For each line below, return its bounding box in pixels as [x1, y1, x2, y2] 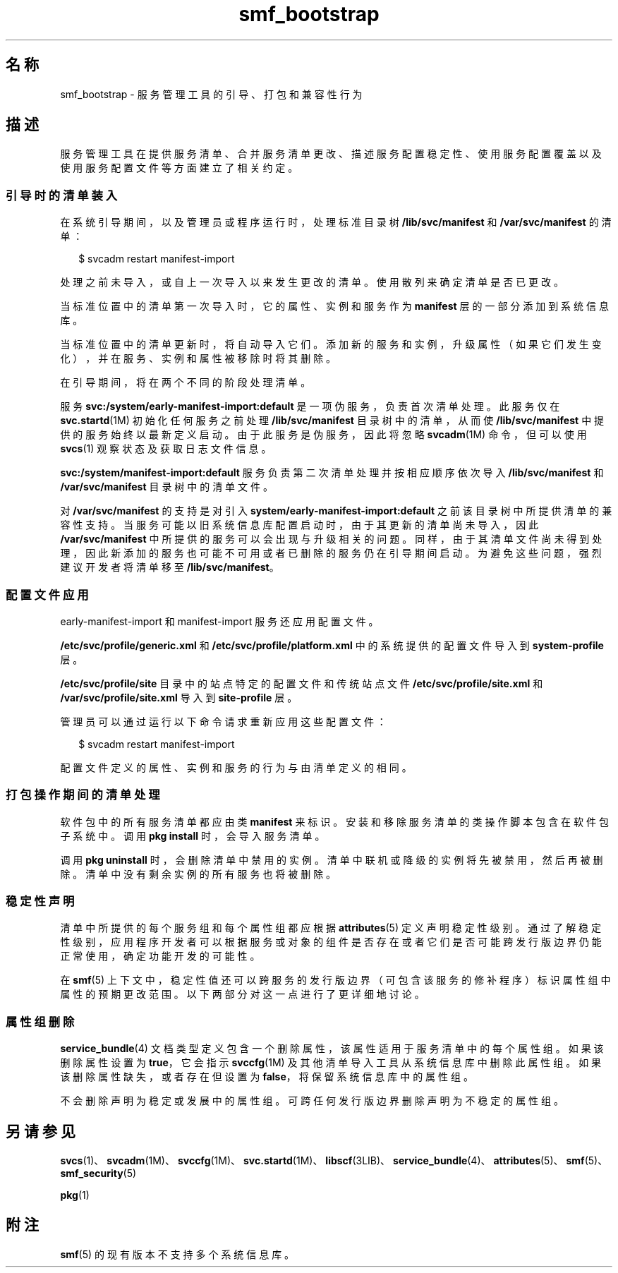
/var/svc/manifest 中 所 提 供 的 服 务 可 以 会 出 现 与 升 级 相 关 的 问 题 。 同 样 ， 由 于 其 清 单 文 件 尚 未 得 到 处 [60, 533, 602, 545]
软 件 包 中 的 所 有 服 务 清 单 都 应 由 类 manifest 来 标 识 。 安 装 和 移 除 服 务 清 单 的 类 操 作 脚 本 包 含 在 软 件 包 [60, 815, 609, 828]
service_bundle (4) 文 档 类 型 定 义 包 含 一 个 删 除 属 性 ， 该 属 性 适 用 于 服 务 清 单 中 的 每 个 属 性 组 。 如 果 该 [60, 1042, 604, 1055]
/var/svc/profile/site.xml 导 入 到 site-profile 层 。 [60, 691, 298, 704]
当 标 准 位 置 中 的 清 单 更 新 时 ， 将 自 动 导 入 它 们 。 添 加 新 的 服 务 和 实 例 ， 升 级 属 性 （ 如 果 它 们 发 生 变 [60, 338, 602, 351]
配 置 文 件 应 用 [6, 587, 89, 602]
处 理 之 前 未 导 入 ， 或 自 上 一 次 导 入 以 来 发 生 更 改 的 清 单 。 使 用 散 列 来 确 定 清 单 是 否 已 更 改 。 [60, 276, 564, 289]
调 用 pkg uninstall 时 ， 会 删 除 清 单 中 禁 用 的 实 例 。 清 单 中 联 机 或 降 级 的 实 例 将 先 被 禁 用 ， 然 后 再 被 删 [60, 853, 603, 866]
